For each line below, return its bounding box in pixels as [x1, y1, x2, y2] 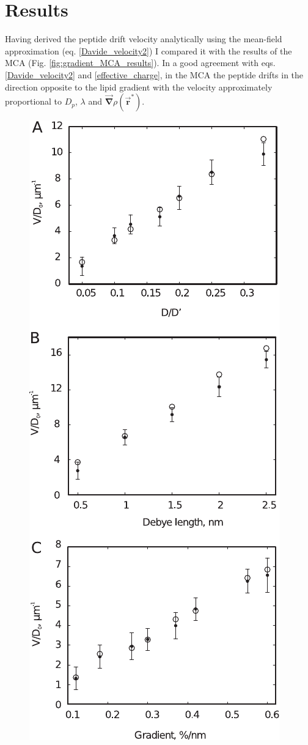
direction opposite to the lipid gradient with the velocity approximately [5, 80, 273, 93]
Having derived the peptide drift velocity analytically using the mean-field [5, 32, 282, 45]
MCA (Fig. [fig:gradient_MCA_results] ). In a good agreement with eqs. [5, 56, 276, 69]
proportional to [5, 95, 62, 108]
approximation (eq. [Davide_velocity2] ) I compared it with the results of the [5, 44, 292, 57]
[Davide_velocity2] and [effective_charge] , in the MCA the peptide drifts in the [5, 68, 304, 81]
